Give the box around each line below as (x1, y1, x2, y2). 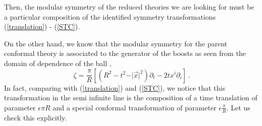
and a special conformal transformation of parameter (52, 102, 217, 112)
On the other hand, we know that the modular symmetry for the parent (4, 38, 228, 48)
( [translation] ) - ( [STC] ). (4, 21, 80, 32)
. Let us (226, 102, 250, 112)
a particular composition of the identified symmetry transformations (4, 11, 216, 22)
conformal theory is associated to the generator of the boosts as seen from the (4, 48, 246, 58)
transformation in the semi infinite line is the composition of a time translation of (4, 92, 257, 103)
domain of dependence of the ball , (4, 57, 111, 68)
